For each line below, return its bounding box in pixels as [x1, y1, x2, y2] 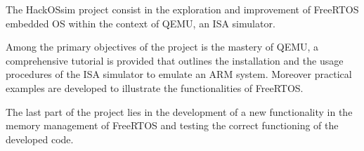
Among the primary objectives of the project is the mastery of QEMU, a [6, 39, 319, 54]
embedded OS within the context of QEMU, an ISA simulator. [6, 15, 275, 30]
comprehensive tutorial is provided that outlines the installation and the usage [6, 53, 344, 67]
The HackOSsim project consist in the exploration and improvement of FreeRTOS [6, 2, 359, 16]
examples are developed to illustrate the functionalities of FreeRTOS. [6, 80, 304, 95]
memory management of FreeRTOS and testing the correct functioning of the [6, 118, 339, 133]
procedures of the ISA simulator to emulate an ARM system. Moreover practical [6, 67, 352, 81]
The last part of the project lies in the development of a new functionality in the [6, 104, 353, 119]
